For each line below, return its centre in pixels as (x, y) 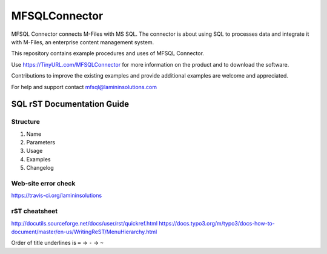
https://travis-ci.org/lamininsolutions (57, 196)
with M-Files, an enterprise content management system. (83, 42)
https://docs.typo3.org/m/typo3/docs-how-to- (216, 223)
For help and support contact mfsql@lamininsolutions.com (84, 87)
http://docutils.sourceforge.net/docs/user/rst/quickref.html (84, 223)
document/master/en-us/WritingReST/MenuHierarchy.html (84, 232)
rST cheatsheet (34, 211)
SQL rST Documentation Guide (70, 104)
